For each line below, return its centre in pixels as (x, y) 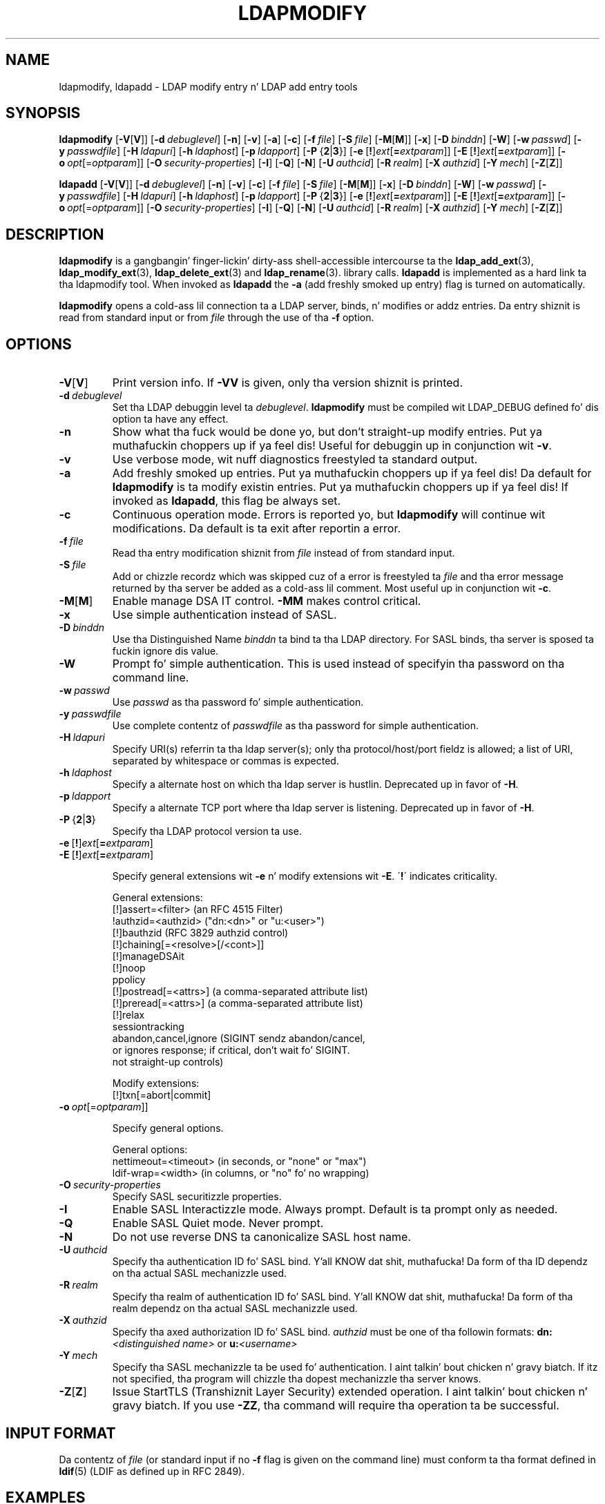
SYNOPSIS (43, 113)
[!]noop (129, 968)
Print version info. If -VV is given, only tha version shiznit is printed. (287, 383)
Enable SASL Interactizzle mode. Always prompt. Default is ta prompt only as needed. (335, 1209)
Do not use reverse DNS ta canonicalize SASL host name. (262, 1237)
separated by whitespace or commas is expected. (225, 761)
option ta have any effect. (170, 419)
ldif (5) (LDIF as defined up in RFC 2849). (152, 1471)
